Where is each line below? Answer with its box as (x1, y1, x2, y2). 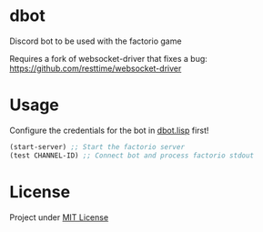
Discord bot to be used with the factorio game (9, 35, 182, 46)
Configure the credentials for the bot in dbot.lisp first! (9, 125, 209, 136)
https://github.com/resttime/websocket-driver (9, 63, 182, 74)
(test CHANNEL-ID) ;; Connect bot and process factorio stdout (9, 151, 255, 160)
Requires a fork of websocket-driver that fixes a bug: (9, 53, 207, 64)
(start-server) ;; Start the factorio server (9, 142, 185, 151)
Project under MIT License (9, 211, 109, 223)
